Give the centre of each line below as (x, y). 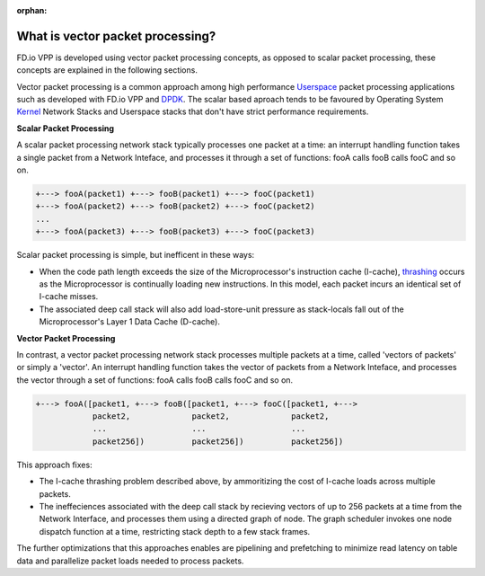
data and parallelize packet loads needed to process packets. (130, 561)
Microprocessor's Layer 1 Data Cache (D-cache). (129, 322)
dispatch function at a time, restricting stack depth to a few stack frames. (175, 531)
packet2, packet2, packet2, (211, 416)
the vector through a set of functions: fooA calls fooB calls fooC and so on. (155, 380)
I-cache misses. (69, 297)
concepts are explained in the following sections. (107, 70)
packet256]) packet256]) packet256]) (218, 441)
